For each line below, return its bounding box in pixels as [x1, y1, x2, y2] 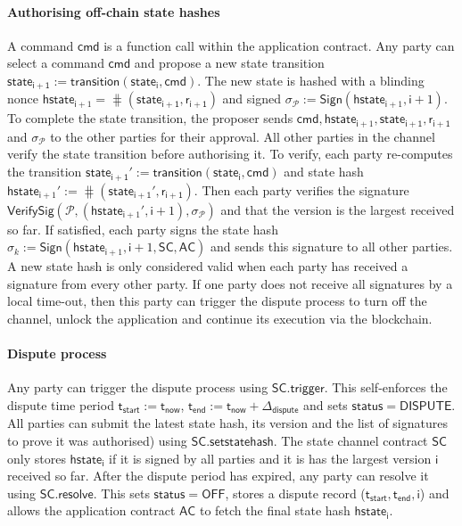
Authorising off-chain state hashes [7, 2, 220, 21]
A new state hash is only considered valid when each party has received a [7, 257, 408, 275]
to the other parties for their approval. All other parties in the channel [50, 127, 435, 145]
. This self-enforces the [324, 378, 448, 397]
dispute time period [7, 395, 114, 414]
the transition [7, 162, 82, 181]
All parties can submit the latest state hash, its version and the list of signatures [7, 414, 448, 432]
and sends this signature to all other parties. [210, 237, 453, 256]
